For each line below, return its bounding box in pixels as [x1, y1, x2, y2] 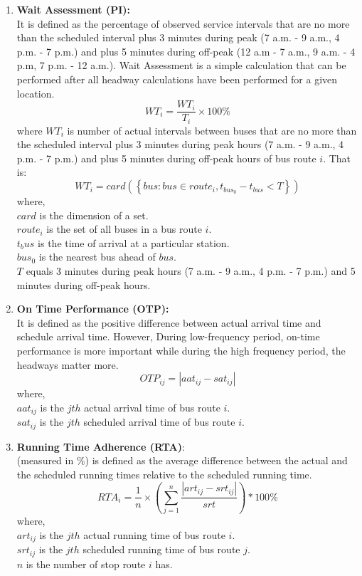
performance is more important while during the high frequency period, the [16, 342, 346, 357]
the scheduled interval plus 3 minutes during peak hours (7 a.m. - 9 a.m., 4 [16, 137, 344, 152]
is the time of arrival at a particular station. [38, 235, 230, 250]
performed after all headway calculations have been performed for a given [16, 71, 338, 86]
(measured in [16, 453, 74, 468]
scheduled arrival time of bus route [83, 414, 235, 429]
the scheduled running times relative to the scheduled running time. [16, 466, 312, 481]
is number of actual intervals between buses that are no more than [67, 122, 357, 137]
